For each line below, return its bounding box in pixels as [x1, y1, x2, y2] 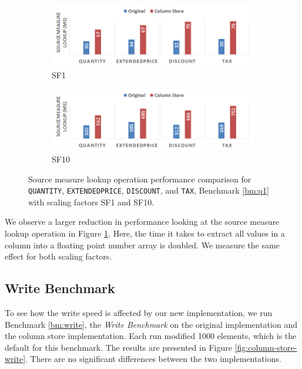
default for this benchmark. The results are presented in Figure [5, 341, 232, 353]
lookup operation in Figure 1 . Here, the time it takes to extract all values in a [5, 227, 285, 239]
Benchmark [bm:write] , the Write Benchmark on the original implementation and [5, 318, 297, 330]
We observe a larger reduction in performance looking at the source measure [5, 215, 280, 228]
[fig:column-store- [234, 341, 297, 353]
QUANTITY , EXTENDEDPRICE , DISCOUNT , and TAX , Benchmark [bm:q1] [28, 184, 269, 197]
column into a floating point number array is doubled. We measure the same [5, 238, 280, 251]
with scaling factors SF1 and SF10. [28, 195, 155, 208]
